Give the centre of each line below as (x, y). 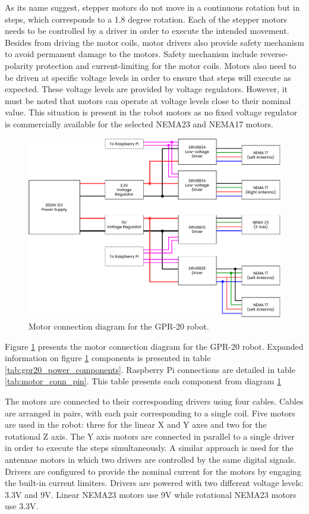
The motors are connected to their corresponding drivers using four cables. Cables (154, 401)
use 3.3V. (22, 506)
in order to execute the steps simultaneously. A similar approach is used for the (149, 448)
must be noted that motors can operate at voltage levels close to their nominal (148, 100)
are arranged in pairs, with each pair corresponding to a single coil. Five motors (150, 413)
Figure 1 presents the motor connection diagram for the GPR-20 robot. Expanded (154, 346)
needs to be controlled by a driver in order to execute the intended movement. (147, 31)
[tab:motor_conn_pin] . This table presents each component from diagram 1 (143, 381)
